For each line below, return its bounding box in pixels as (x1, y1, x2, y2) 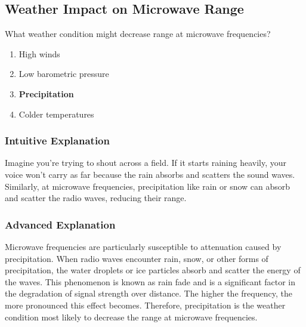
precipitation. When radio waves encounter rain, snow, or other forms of (5, 252, 268, 264)
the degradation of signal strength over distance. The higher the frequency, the (5, 287, 292, 300)
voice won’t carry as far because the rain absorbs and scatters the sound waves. (5, 168, 295, 180)
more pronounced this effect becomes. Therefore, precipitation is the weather (5, 298, 286, 311)
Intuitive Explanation (5, 133, 110, 148)
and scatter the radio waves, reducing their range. (5, 192, 187, 204)
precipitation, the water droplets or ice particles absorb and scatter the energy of (5, 264, 301, 276)
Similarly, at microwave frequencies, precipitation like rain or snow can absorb (5, 180, 290, 192)
